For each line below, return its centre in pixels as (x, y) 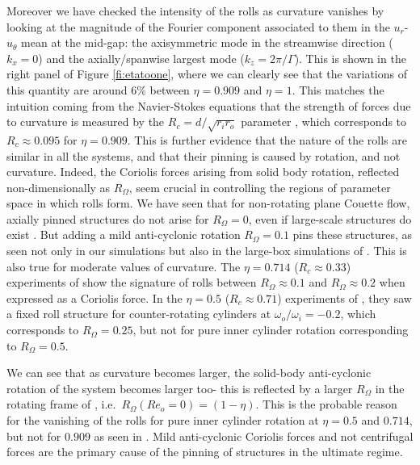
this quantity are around (67, 89)
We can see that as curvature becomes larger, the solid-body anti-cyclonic (189, 373)
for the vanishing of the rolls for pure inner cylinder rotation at (163, 420)
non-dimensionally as (59, 187)
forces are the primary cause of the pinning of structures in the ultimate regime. (205, 452)
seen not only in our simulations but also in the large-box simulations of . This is (207, 251)
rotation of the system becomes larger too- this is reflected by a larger (180, 388)
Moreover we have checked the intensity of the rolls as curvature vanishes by (195, 10)
